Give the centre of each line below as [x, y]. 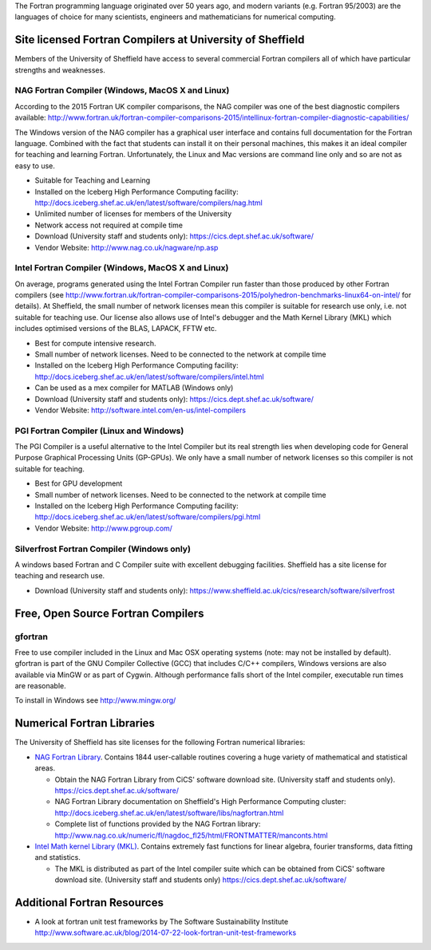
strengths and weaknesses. [60, 70]
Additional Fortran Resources [89, 903]
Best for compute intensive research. [95, 343]
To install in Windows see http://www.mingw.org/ [95, 700]
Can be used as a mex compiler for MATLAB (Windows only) [134, 388]
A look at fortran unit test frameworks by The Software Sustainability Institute [162, 921]
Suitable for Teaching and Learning [93, 180]
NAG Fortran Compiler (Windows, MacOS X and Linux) [122, 90]
